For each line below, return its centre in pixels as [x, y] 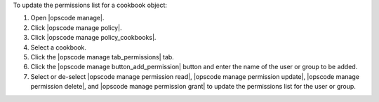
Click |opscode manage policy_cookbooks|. [93, 38]
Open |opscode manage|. [67, 18]
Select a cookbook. [59, 47]
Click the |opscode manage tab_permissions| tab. [102, 57]
